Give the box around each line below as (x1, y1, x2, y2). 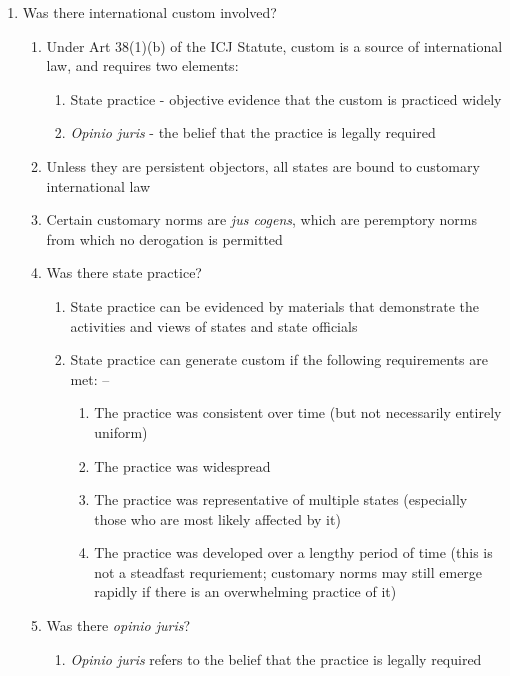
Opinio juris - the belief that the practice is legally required (70, 122, 436, 143)
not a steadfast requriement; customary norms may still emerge (94, 561, 483, 582)
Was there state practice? (46, 262, 202, 283)
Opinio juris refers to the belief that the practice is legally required (70, 648, 482, 669)
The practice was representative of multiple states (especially (94, 489, 468, 510)
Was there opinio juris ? (46, 615, 191, 636)
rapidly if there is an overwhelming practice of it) (94, 581, 397, 602)
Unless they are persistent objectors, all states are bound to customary (46, 155, 480, 176)
